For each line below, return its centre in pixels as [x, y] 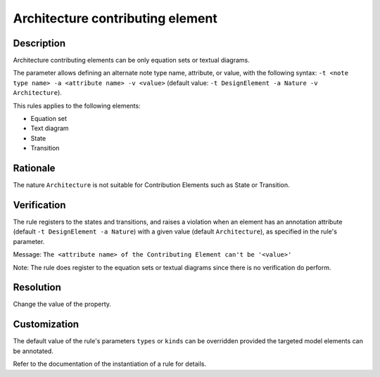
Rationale [34, 168]
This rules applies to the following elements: [77, 106]
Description [39, 43]
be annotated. [33, 351]
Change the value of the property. [62, 304]
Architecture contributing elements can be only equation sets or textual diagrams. [131, 60]
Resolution [37, 287]
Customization [46, 325]
